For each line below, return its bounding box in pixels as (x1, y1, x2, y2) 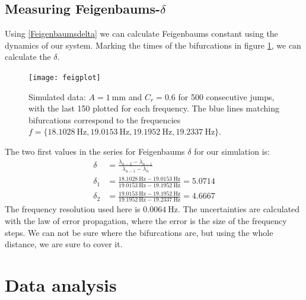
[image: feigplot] (28, 73, 101, 82)
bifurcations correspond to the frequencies (28, 113, 181, 126)
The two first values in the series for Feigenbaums (5, 145, 185, 158)
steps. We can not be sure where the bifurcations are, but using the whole (5, 226, 273, 238)
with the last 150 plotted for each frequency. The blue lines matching (28, 102, 279, 114)
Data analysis (5, 272, 117, 296)
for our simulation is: (194, 145, 270, 158)
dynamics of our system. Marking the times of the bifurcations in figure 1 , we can (5, 39, 301, 51)
